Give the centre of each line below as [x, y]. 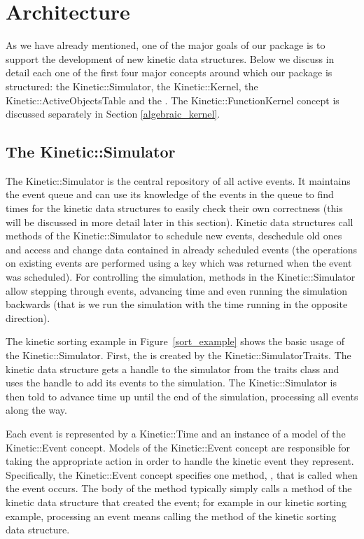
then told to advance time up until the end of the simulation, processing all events [182, 396]
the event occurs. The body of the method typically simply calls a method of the [179, 488]
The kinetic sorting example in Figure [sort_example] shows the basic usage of [175, 341]
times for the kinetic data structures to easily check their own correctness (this [174, 208]
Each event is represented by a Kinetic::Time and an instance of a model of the [176, 433]
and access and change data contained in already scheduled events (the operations [182, 249]
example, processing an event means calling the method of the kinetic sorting [171, 516]
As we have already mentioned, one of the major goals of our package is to [166, 45]
